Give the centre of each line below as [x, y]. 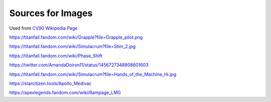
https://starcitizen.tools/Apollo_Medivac [50, 83]
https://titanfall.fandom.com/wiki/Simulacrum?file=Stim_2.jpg [73, 46]
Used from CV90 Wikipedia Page [43, 28]
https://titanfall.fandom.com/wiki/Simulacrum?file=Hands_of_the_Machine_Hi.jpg [93, 74]
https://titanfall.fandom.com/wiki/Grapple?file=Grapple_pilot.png [76, 37]
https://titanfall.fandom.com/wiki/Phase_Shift [56, 56]
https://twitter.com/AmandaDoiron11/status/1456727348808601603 [79, 65]
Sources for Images [51, 13]
